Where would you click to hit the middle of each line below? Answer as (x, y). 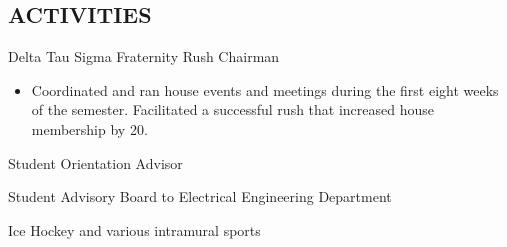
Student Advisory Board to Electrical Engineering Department (200, 196)
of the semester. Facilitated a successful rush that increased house (233, 109)
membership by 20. (89, 128)
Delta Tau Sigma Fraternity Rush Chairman (144, 56)
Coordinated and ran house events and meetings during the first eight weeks (265, 89)
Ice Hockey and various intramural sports (134, 229)
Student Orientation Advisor (95, 162)
